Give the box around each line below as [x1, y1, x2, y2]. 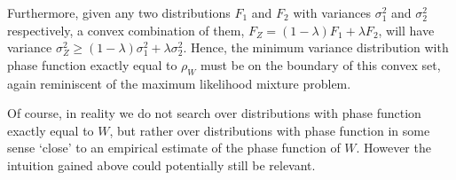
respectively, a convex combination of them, [7, 20, 245, 39]
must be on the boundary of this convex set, [200, 55, 441, 74]
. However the [356, 138, 431, 157]
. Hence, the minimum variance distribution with [183, 38, 449, 57]
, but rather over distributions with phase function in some [109, 121, 430, 139]
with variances [293, 4, 372, 21]
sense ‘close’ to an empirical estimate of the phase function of [7, 138, 341, 157]
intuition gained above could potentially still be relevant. [7, 155, 316, 174]
